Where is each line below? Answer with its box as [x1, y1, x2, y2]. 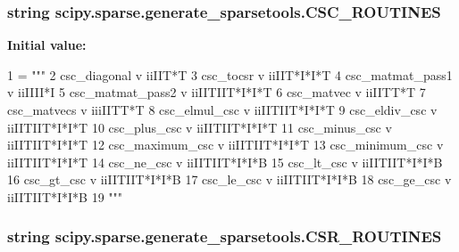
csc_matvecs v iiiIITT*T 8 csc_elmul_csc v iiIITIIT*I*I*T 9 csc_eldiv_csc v [7, 101, 438, 118]
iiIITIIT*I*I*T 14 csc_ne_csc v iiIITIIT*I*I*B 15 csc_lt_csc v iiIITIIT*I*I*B [7, 152, 443, 171]
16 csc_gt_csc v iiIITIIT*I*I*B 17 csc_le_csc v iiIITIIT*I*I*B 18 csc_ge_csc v [7, 170, 452, 189]
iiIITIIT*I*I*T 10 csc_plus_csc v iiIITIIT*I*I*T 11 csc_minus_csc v [7, 118, 392, 136]
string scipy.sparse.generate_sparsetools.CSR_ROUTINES [7, 225, 442, 248]
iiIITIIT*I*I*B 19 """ [7, 187, 123, 206]
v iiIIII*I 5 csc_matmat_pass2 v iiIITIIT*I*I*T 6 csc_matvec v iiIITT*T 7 [7, 83, 426, 102]
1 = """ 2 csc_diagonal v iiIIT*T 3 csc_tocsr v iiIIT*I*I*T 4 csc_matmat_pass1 [7, 65, 453, 84]
